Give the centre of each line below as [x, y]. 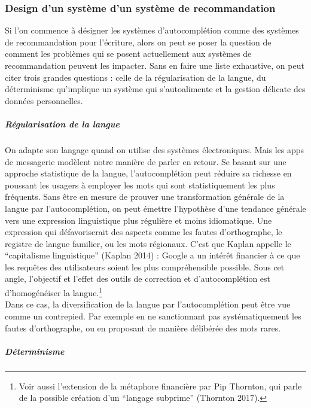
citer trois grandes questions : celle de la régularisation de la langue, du [135, 77]
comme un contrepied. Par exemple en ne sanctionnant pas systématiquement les [153, 316]
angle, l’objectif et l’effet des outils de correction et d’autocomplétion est [138, 278]
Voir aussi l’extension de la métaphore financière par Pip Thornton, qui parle [160, 386]
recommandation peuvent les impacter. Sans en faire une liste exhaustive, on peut [155, 65]
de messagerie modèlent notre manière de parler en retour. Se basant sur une [146, 161]
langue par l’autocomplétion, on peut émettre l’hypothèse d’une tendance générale [155, 208]
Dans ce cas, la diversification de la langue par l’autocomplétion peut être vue [148, 304]
